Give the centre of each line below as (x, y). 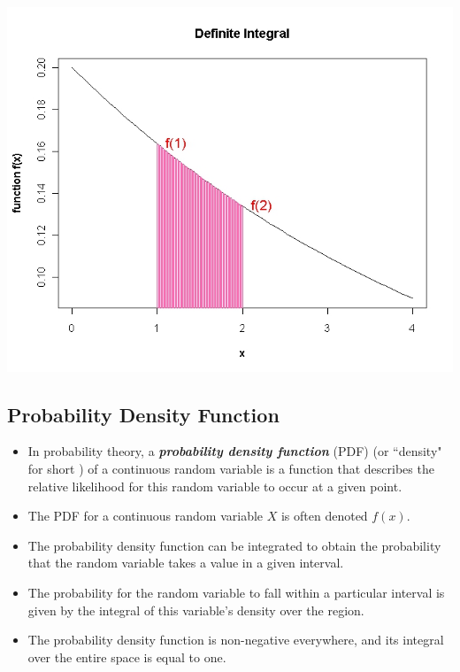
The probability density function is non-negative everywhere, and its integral (236, 640)
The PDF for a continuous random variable (146, 516)
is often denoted (324, 516)
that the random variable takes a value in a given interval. (186, 563)
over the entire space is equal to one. (127, 657)
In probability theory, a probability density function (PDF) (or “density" (235, 451)
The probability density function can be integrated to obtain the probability (234, 545)
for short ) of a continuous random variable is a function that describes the (231, 468)
